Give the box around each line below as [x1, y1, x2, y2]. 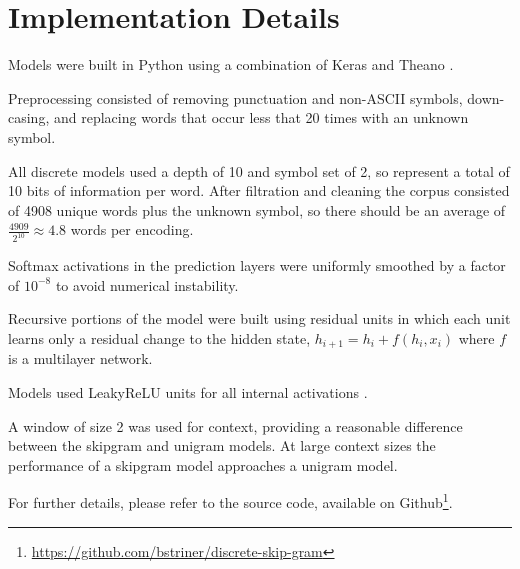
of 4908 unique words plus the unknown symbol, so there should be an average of [8, 199, 506, 220]
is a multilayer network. [8, 348, 153, 369]
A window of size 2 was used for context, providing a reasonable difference [8, 415, 463, 436]
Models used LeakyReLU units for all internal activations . [8, 381, 368, 402]
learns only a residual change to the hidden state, [8, 327, 311, 348]
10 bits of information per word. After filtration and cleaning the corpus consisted [8, 180, 510, 201]
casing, [8, 107, 50, 128]
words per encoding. [70, 219, 194, 240]
